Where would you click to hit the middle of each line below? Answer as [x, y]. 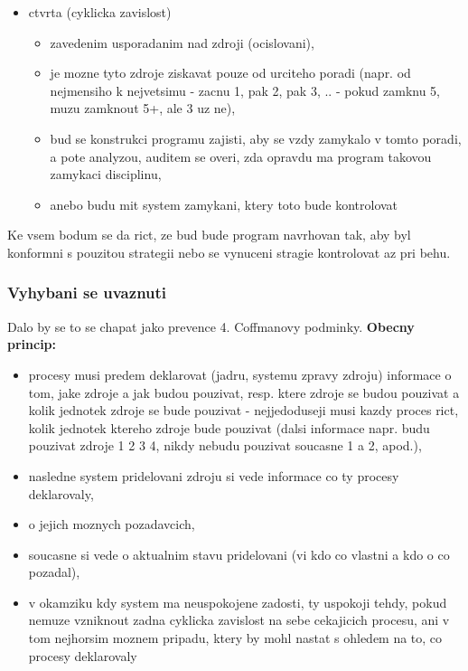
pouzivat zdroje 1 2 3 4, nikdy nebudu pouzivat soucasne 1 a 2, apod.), [225, 445]
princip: [32, 344]
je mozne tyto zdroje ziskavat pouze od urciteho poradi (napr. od [230, 73]
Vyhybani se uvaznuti [87, 293]
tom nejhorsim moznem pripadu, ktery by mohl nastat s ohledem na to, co [235, 638]
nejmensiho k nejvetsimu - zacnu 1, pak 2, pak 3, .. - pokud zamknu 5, [245, 90]
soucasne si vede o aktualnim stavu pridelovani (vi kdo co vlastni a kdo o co [239, 554]
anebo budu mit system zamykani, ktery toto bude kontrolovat [224, 204]
